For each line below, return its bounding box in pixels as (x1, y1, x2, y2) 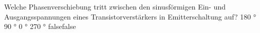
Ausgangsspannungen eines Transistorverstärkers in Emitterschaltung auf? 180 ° (4, 11, 256, 21)
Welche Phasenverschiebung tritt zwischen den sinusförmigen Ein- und (4, 1, 226, 11)
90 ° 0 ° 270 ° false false (4, 21, 76, 31)
